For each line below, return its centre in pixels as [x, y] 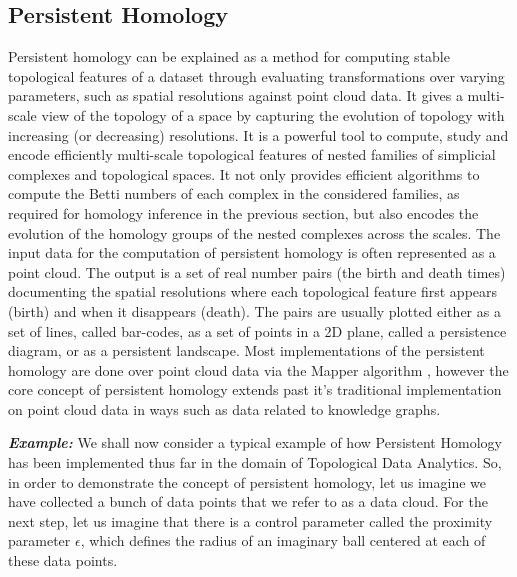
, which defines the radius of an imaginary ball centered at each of [283, 540]
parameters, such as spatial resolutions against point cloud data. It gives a [235, 95]
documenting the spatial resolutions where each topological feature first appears [253, 291]
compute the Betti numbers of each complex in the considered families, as [234, 193]
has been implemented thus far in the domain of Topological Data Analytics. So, [255, 462]
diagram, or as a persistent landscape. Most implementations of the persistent [246, 350]
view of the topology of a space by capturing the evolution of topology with [273, 114]
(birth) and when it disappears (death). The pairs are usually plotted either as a [254, 310]
